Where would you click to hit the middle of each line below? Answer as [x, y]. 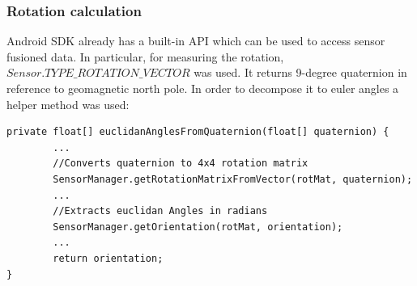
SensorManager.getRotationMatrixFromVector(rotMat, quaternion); [233, 179]
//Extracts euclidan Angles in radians [160, 211]
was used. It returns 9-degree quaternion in [300, 72]
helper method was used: [68, 104]
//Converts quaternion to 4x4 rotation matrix [181, 164]
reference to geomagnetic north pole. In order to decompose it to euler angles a [203, 88]
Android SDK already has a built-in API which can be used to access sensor [196, 41]
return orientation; [108, 258]
